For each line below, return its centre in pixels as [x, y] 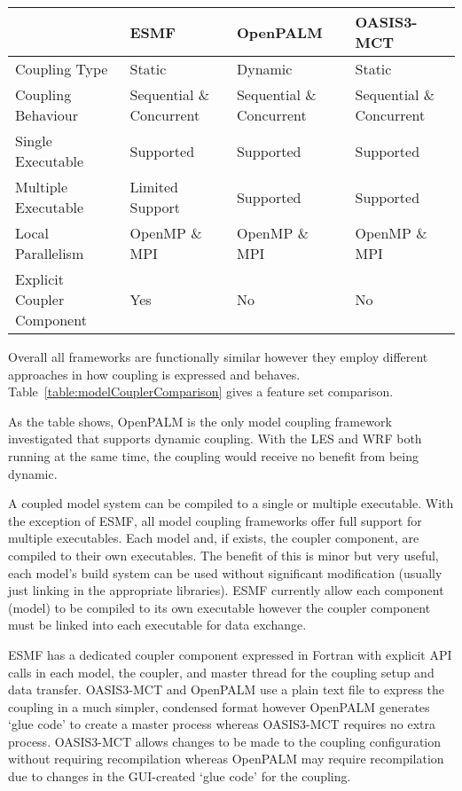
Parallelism [50, 253]
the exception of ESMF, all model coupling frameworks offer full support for [215, 520]
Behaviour [47, 115]
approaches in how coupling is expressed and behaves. [154, 374]
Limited [154, 187]
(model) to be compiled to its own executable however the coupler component [219, 607]
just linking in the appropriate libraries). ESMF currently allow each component [226, 590]
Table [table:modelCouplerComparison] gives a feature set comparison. [201, 392]
